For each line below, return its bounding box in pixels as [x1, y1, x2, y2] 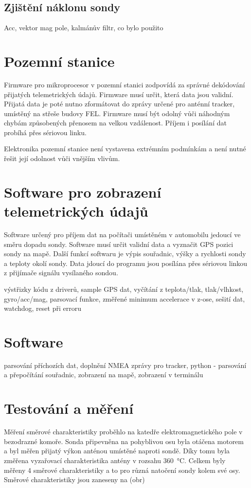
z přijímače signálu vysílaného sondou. [4, 267, 118, 278]
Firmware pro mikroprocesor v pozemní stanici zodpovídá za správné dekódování [4, 79, 245, 89]
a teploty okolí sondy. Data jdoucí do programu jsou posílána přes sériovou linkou [4, 258, 248, 268]
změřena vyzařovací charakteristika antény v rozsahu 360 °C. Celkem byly [4, 455, 226, 465]
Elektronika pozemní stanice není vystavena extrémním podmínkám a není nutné [4, 143, 246, 154]
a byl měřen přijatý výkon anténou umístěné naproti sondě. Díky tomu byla [4, 446, 230, 456]
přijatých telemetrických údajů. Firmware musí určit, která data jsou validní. [4, 89, 233, 99]
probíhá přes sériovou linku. [4, 127, 87, 137]
